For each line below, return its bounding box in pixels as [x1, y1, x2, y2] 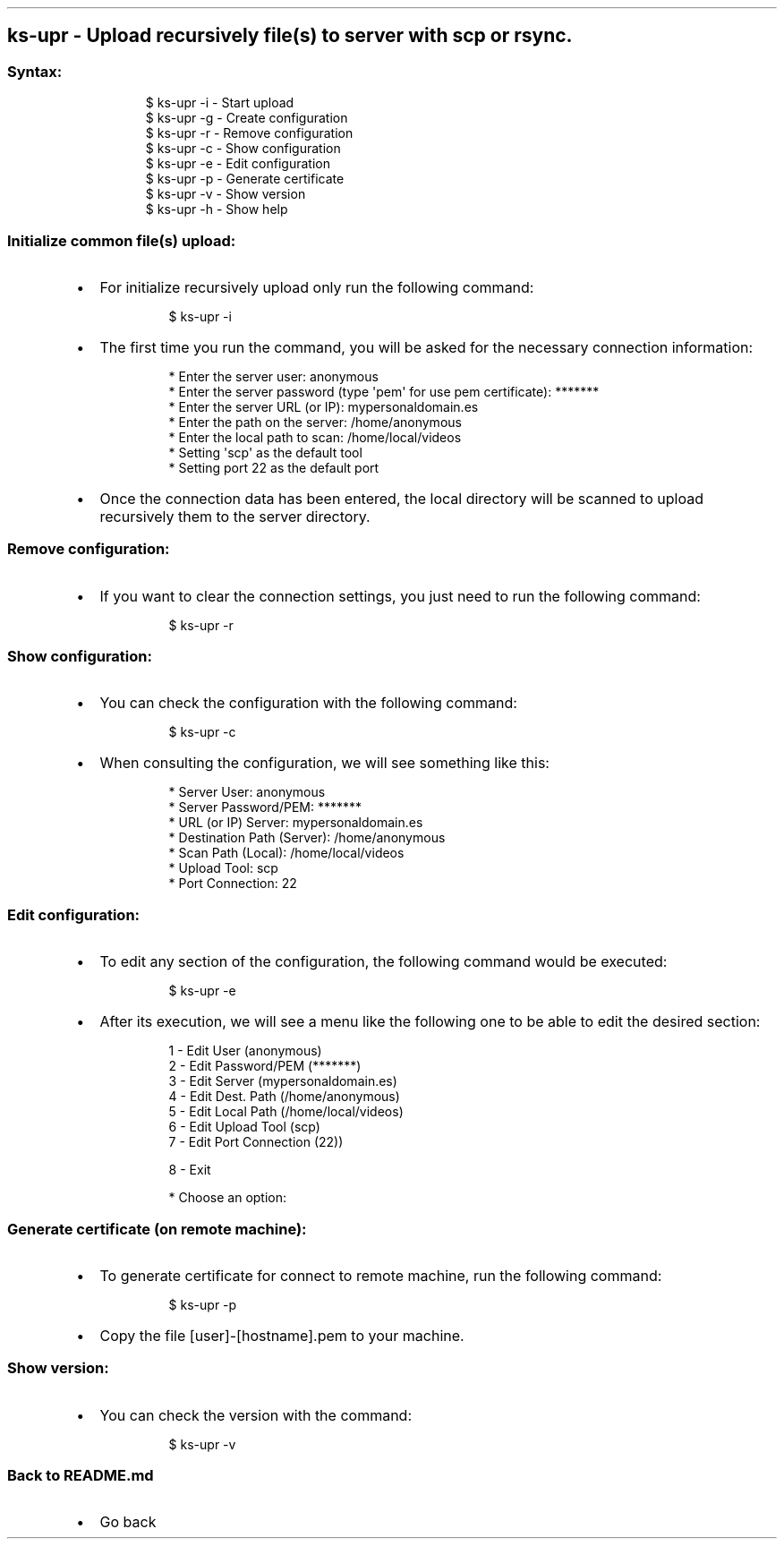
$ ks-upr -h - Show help [145, 201, 288, 218]
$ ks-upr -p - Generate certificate [145, 171, 345, 187]
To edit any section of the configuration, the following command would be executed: [99, 952, 668, 971]
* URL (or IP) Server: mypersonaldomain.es [168, 815, 423, 831]
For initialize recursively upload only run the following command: [99, 278, 534, 296]
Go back [99, 1513, 157, 1532]
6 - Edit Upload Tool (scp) [168, 1119, 320, 1135]
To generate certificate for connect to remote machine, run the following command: [99, 1266, 662, 1285]
